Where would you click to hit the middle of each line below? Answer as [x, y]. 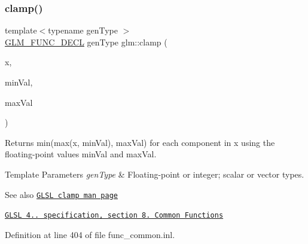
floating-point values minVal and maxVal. [81, 154]
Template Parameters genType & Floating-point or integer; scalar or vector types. [155, 174]
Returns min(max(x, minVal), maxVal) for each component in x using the [140, 142]
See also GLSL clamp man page [61, 194]
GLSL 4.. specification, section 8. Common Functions [114, 216]
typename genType [83, 30]
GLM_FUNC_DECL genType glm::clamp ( [86, 42]
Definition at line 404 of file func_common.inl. [90, 234]
